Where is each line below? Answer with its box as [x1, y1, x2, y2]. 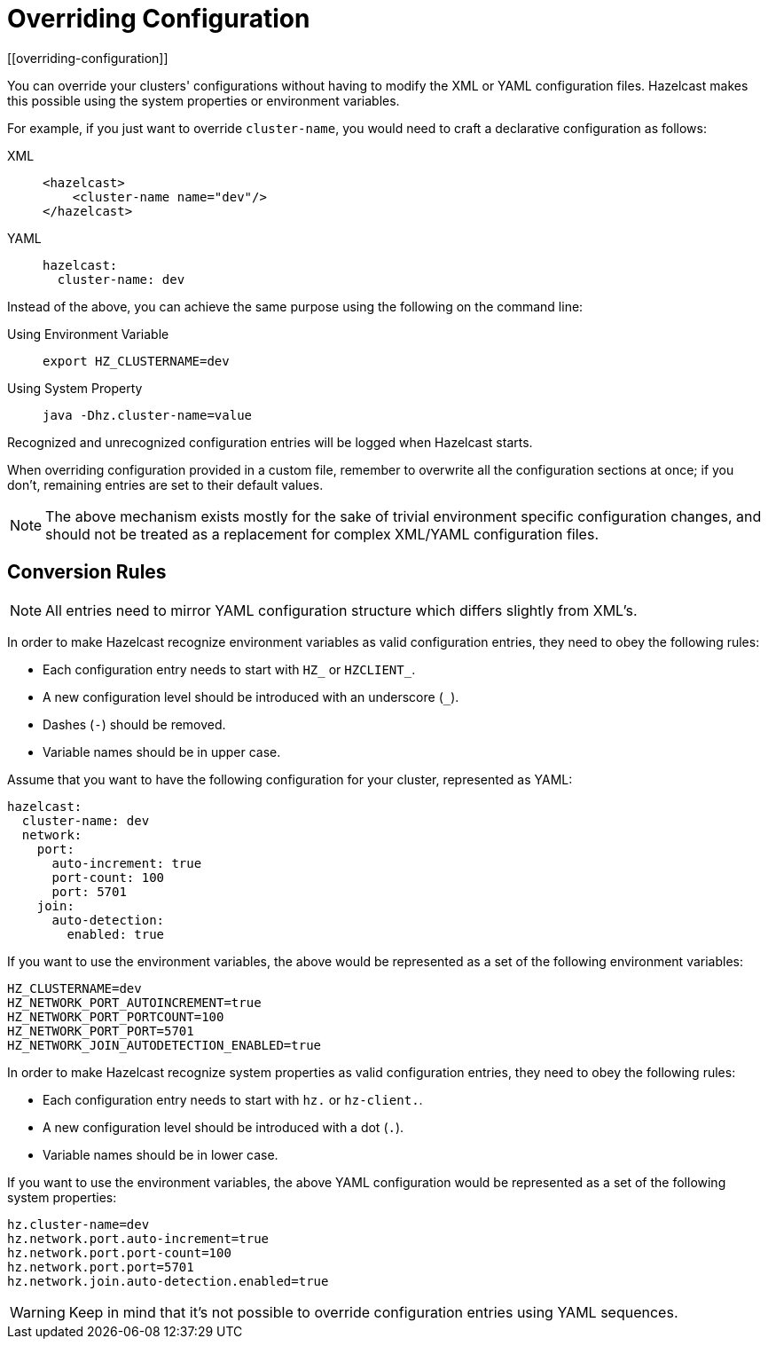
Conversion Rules [7, 561, 167, 584]
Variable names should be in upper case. [43, 744, 281, 760]
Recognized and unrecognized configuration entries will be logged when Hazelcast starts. [7, 434, 533, 450]
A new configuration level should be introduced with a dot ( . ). [43, 1119, 404, 1135]
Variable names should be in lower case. [43, 1146, 278, 1162]
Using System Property [7, 380, 143, 396]
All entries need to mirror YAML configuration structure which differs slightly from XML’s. [45, 601, 638, 619]
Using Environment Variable [7, 326, 169, 342]
